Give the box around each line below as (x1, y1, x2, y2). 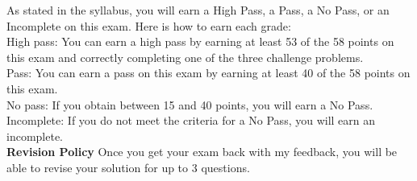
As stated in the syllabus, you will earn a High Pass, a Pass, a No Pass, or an (6, 2, 390, 18)
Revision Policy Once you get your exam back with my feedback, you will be (6, 143, 398, 160)
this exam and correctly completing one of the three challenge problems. (6, 48, 364, 65)
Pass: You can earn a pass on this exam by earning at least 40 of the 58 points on (6, 64, 411, 81)
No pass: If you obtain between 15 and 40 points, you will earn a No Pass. (6, 96, 373, 113)
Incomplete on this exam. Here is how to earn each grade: (6, 17, 291, 34)
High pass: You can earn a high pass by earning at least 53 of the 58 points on (6, 33, 394, 50)
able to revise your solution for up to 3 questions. (6, 158, 250, 175)
